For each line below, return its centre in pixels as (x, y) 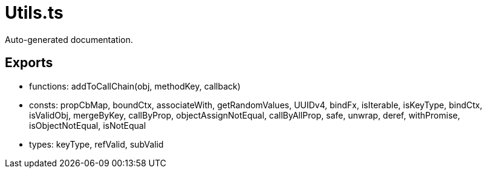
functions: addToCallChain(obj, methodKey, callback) (135, 86)
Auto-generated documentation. (69, 39)
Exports (29, 63)
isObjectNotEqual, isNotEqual (88, 125)
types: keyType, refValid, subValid (96, 144)
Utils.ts (34, 13)
